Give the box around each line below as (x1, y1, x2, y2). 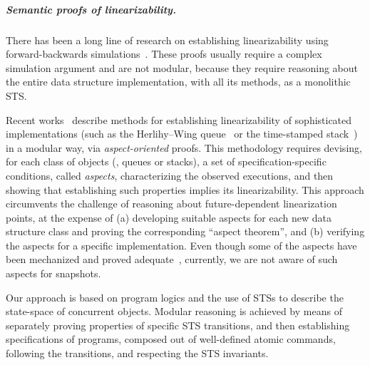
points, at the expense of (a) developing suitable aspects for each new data (6, 210, 332, 225)
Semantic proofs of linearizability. (6, 1, 176, 16)
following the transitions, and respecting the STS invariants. (6, 346, 269, 361)
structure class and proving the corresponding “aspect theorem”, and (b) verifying (6, 224, 365, 239)
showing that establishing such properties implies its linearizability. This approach (6, 182, 364, 197)
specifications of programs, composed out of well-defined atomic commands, (6, 331, 336, 346)
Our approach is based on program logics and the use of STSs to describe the (6, 289, 344, 304)
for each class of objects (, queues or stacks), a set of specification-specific (6, 154, 327, 169)
